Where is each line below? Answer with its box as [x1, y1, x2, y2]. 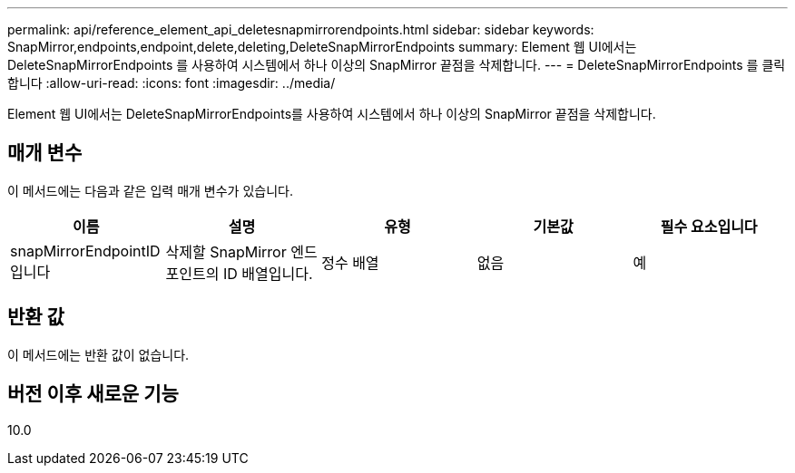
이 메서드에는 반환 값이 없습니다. [7, 346, 190, 362]
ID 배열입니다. [222, 264, 313, 283]
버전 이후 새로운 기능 [7, 382, 179, 406]
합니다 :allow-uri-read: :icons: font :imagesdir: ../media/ [7, 75, 336, 91]
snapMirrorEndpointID [10, 241, 161, 260]
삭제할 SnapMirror [165, 242, 287, 261]
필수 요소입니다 [660, 217, 758, 236]
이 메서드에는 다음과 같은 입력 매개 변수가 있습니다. [7, 182, 293, 198]
